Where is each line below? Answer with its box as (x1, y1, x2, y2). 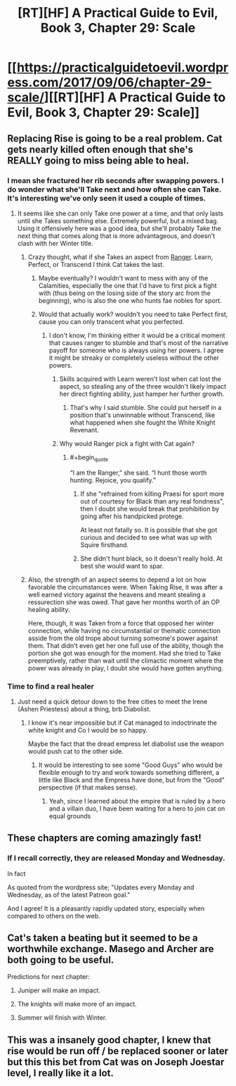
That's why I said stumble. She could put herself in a (70, 403, 222, 411)
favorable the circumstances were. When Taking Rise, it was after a (27, 582, 223, 591)
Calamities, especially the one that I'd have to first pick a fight (38, 281, 217, 289)
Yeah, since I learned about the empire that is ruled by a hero (48, 797, 226, 805)
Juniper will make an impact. (17, 986, 100, 994)
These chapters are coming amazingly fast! (7, 832, 202, 844)
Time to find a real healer (7, 681, 94, 691)
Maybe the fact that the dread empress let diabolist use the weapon (27, 739, 225, 748)
